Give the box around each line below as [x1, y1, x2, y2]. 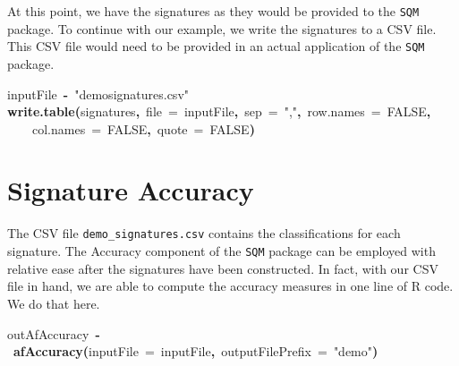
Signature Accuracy [7, 172, 254, 209]
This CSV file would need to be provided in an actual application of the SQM [7, 37, 425, 55]
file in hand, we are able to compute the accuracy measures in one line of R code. [7, 277, 454, 295]
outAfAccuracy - [7, 324, 100, 343]
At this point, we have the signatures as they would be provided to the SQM [7, 2, 420, 20]
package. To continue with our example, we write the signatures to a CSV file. [7, 19, 437, 38]
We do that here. [7, 294, 100, 312]
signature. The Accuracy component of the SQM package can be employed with [7, 242, 436, 260]
